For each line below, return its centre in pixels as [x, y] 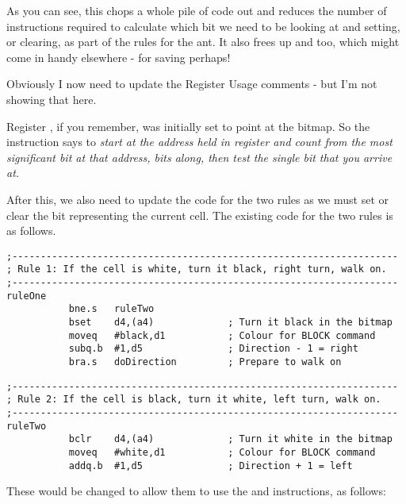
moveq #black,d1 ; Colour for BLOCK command [222, 335]
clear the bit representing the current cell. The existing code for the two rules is [200, 215]
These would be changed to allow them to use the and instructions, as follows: [196, 491]
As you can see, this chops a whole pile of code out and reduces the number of [197, 10]
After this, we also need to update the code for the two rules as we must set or [197, 199]
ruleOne [27, 296]
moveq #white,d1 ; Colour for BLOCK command [222, 452]
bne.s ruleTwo [111, 309]
